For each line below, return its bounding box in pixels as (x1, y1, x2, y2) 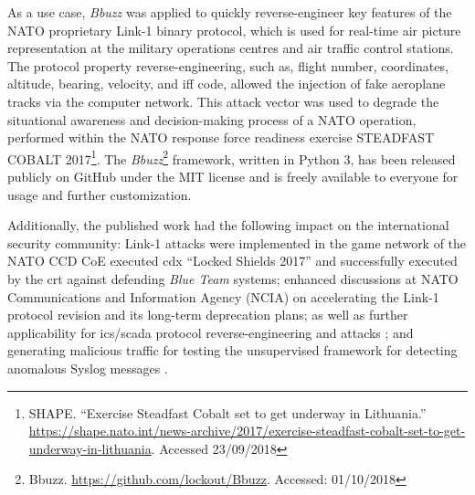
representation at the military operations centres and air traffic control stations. (7, 38, 454, 58)
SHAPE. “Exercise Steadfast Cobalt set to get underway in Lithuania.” (28, 403, 427, 422)
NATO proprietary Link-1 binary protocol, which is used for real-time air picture (7, 20, 461, 39)
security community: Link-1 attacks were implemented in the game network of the (7, 233, 467, 252)
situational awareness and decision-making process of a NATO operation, (7, 110, 417, 129)
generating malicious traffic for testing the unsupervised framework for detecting (7, 341, 458, 360)
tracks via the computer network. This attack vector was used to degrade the (7, 91, 439, 111)
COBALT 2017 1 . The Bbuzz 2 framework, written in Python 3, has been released (7, 146, 456, 168)
